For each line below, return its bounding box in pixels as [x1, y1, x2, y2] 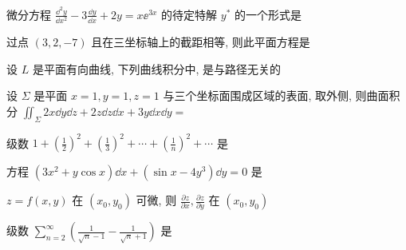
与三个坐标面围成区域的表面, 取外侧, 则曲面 [163, 87, 389, 104]
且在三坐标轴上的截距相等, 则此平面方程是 [91, 34, 310, 50]
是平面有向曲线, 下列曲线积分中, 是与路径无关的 [32, 60, 281, 77]
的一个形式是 [235, 6, 302, 22]
